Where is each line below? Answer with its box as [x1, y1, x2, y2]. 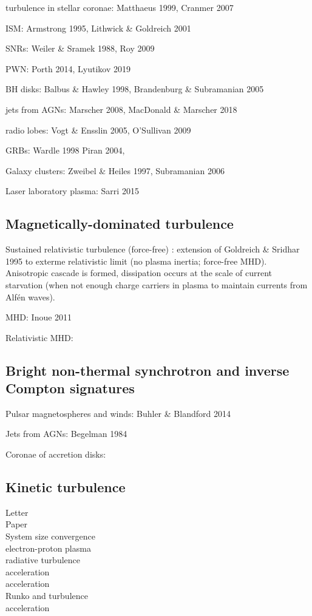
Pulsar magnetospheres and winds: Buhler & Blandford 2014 [5, 407, 231, 419]
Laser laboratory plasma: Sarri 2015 [5, 184, 139, 197]
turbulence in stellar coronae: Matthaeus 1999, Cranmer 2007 [5, 1, 234, 13]
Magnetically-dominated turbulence [5, 214, 234, 233]
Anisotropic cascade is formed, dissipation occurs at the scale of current [5, 266, 272, 279]
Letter [5, 506, 29, 518]
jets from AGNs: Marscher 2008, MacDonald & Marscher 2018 [5, 103, 237, 115]
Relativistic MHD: [5, 331, 73, 344]
